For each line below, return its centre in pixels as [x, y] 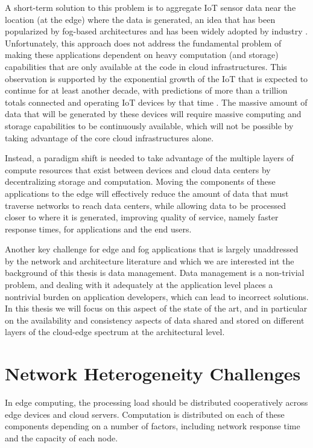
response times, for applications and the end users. [98, 229]
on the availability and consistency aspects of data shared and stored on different [155, 320]
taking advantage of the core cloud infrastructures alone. [109, 137]
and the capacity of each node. [62, 437]
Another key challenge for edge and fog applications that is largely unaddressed [152, 249]
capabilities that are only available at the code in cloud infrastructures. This [146, 66]
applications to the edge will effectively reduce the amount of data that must [147, 193]
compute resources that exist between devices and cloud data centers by [138, 169]
